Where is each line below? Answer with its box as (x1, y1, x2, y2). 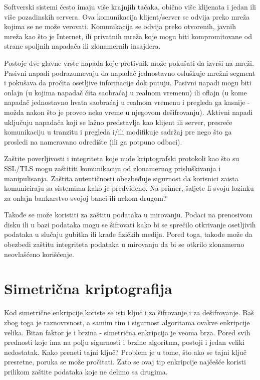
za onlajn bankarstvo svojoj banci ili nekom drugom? (4, 192, 167, 203)
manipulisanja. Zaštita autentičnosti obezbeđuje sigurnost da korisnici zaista (4, 173, 238, 183)
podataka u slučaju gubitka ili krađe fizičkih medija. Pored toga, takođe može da (4, 229, 252, 239)
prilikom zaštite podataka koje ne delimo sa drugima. (4, 366, 168, 376)
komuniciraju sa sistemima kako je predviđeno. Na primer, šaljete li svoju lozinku (4, 183, 254, 193)
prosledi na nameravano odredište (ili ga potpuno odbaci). (4, 136, 182, 147)
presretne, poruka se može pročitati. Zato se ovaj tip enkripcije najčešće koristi (4, 356, 246, 367)
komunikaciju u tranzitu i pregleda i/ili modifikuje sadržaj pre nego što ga (4, 126, 232, 137)
